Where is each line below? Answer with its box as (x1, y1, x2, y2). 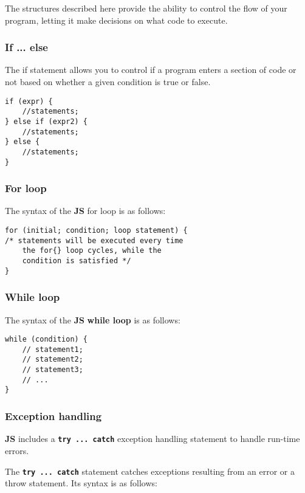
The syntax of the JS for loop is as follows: (5, 204, 166, 217)
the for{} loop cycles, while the (22, 246, 162, 255)
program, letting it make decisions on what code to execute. (5, 13, 228, 26)
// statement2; (22, 355, 83, 364)
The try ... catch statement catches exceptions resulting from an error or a (5, 464, 295, 477)
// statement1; (22, 345, 83, 354)
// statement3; (22, 365, 83, 374)
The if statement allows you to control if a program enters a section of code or (5, 63, 296, 76)
